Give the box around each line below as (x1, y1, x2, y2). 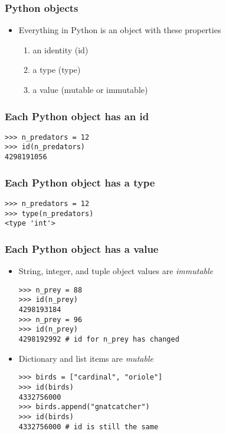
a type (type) (32, 63, 81, 76)
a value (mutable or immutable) (32, 83, 148, 95)
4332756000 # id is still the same (18, 422, 159, 431)
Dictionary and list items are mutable (18, 352, 153, 364)
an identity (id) (32, 43, 89, 56)
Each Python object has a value (5, 241, 159, 256)
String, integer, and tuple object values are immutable (18, 265, 214, 277)
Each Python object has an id (5, 108, 149, 123)
